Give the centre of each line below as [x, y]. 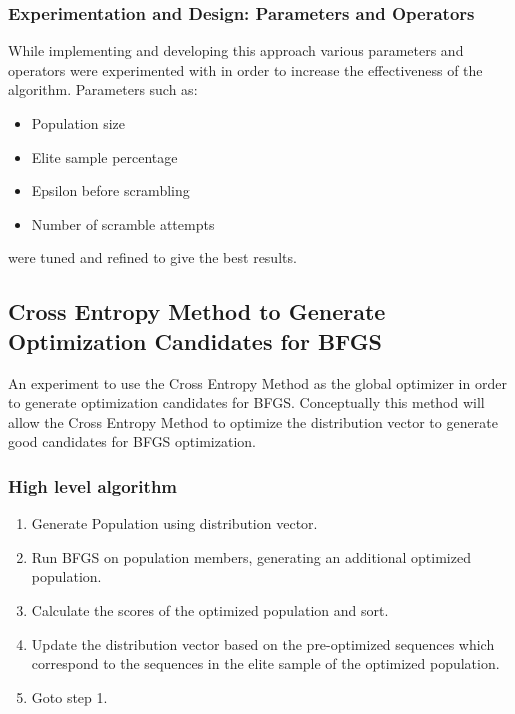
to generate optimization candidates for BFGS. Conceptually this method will [246, 402]
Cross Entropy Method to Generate [197, 311]
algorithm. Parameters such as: [103, 89]
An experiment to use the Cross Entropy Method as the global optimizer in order [257, 382]
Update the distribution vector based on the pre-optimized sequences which [263, 643]
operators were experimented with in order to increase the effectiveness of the [245, 69]
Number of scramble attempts [123, 223]
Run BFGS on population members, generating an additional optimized [251, 556]
